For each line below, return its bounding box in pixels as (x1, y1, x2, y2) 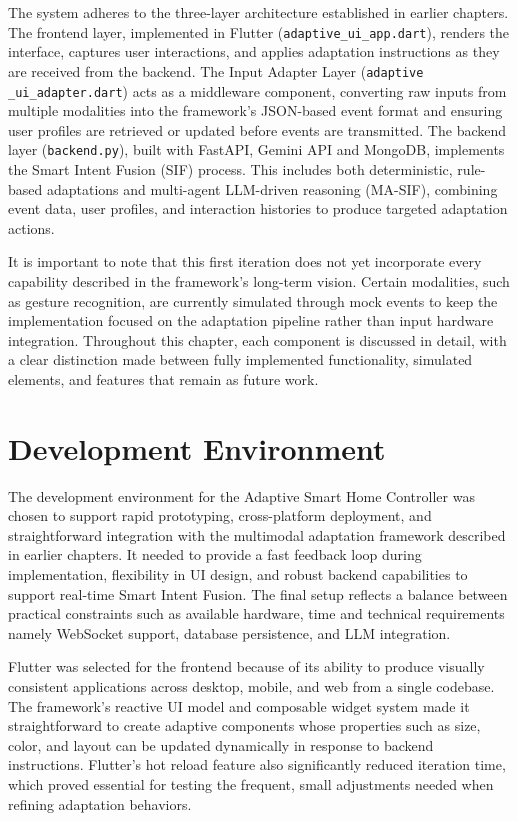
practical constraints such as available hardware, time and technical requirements (8, 603, 505, 624)
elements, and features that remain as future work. (8, 368, 319, 389)
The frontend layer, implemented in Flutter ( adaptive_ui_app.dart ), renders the (8, 21, 510, 42)
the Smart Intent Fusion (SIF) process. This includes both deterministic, (8, 159, 453, 179)
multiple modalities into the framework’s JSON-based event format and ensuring (8, 100, 503, 121)
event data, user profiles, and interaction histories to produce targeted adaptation (8, 198, 508, 219)
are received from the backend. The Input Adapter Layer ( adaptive (8, 60, 424, 81)
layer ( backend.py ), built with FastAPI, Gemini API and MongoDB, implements (8, 139, 505, 160)
